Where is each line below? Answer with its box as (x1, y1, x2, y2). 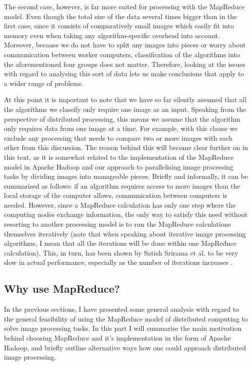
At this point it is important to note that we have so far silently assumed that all (4, 94, 247, 105)
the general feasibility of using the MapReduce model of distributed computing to (4, 313, 248, 323)
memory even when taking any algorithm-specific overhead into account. (4, 30, 220, 40)
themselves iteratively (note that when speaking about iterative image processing (4, 228, 246, 238)
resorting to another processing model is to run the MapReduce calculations (4, 219, 231, 229)
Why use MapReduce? (4, 281, 120, 296)
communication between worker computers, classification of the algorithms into (4, 49, 240, 59)
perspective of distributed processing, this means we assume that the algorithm (4, 113, 240, 124)
